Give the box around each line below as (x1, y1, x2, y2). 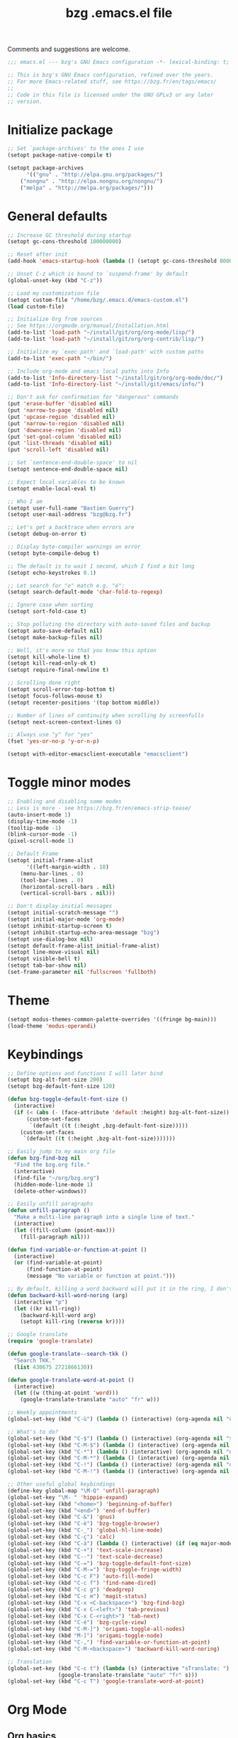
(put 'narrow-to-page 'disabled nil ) (7, 407, 119, 414)
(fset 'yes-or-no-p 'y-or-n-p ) (7, 738, 100, 745)
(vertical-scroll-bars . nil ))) (20, 890, 115, 897)
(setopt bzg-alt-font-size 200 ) (7, 1076, 103, 1084)
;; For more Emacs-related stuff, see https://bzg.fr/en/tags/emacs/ (7, 78, 217, 85)
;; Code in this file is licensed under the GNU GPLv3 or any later (7, 91, 214, 99)
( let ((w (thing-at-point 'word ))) (13, 1389, 119, 1397)
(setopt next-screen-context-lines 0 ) (7, 718, 122, 726)
